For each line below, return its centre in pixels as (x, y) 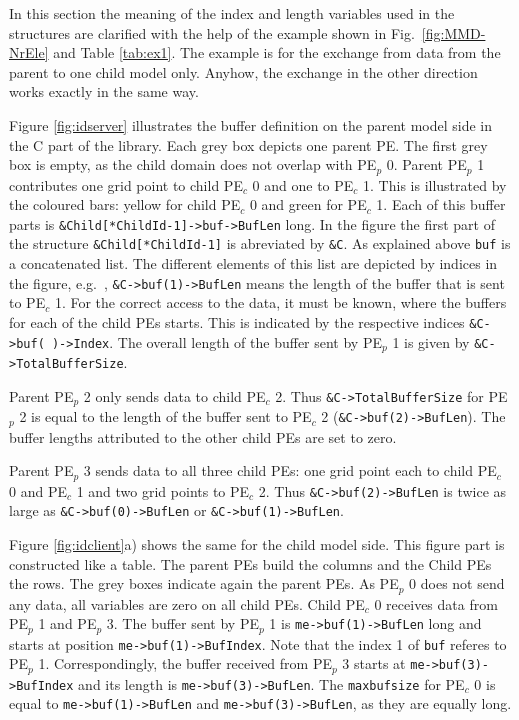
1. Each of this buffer (441, 204)
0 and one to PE (303, 184)
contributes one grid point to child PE (126, 184)
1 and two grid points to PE (163, 490)
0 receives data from (436, 603)
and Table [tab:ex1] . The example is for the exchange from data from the (277, 52)
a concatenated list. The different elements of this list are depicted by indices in (253, 263)
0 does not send (457, 583)
